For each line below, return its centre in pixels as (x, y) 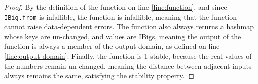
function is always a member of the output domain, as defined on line (112, 46)
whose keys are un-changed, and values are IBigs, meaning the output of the (123, 36)
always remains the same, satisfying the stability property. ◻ (99, 76)
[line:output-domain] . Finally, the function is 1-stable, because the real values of (128, 56)
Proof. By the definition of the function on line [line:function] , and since (116, 7)
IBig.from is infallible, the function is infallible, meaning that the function (120, 16)
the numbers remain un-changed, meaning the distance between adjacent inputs (128, 66)
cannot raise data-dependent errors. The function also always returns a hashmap (129, 26)
